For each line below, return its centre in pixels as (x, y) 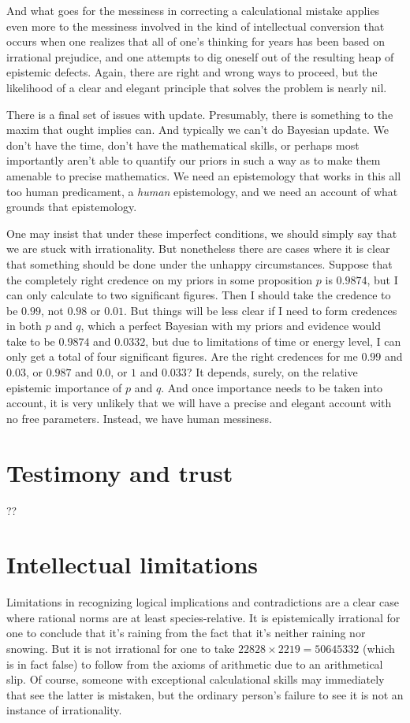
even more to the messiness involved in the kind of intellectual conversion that (196, 26)
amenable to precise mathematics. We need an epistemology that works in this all (204, 175)
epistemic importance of (64, 387)
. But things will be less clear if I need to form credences (261, 310)
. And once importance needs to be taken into (272, 387)
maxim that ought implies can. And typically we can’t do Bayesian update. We (198, 130)
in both (24, 326)
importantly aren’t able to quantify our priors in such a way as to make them (194, 160)
